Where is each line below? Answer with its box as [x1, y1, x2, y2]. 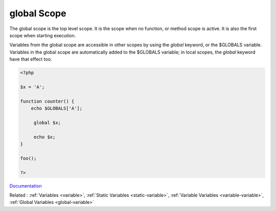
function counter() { [20, 98, 75, 104]
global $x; [33, 120, 61, 125]
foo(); [20, 155, 37, 161]
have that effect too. [9, 56, 52, 62]
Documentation [9, 182, 42, 189]
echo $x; [33, 134, 56, 140]
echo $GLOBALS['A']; [31, 106, 83, 112]
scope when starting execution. [9, 32, 76, 38]
